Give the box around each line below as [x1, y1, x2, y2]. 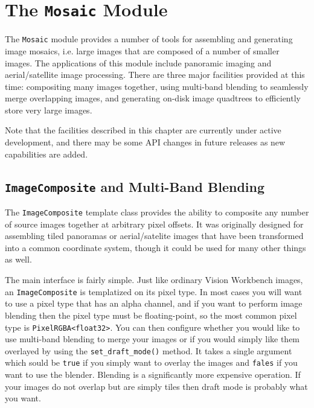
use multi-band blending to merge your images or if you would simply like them [5, 333, 300, 345]
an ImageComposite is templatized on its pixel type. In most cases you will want [5, 285, 303, 298]
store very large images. [5, 103, 92, 116]
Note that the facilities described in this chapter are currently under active [5, 124, 281, 136]
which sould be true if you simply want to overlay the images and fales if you [5, 356, 298, 369]
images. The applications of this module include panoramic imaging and [5, 56, 272, 69]
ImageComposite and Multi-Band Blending [5, 177, 265, 196]
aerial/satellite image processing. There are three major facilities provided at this [5, 68, 305, 81]
